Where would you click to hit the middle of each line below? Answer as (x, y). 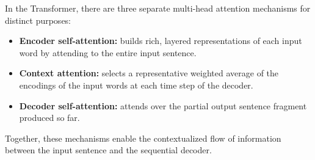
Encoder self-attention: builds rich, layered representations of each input (161, 41)
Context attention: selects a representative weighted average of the (149, 73)
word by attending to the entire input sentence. (108, 52)
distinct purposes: (38, 20)
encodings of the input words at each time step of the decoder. (136, 85)
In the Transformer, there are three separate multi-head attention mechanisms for (158, 8)
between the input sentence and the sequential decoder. (108, 150)
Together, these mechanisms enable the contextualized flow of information (143, 138)
